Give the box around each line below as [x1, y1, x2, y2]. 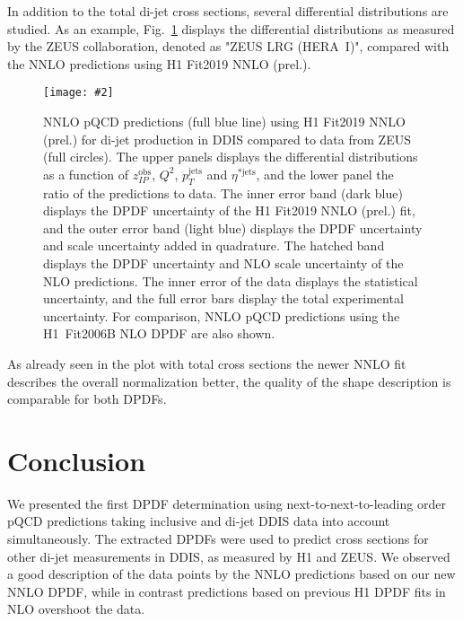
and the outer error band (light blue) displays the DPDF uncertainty [43, 218, 423, 237]
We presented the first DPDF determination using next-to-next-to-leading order [7, 494, 446, 512]
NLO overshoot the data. [7, 599, 145, 618]
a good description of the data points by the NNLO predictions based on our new [7, 564, 456, 583]
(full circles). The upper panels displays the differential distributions [43, 147, 418, 166]
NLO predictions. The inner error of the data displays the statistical [43, 271, 418, 290]
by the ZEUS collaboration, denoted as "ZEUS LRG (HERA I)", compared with [7, 37, 450, 56]
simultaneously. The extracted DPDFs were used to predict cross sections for [7, 529, 429, 548]
